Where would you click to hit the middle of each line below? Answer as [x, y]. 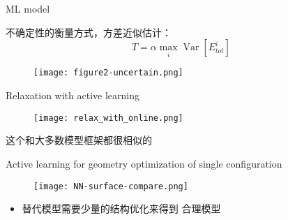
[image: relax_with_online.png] [108, 118]
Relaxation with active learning [73, 95]
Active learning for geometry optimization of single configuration [144, 163]
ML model [28, 8]
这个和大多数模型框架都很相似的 [79, 140]
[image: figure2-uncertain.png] [108, 73]
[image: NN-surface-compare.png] [111, 186]
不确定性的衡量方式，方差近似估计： [89, 32]
